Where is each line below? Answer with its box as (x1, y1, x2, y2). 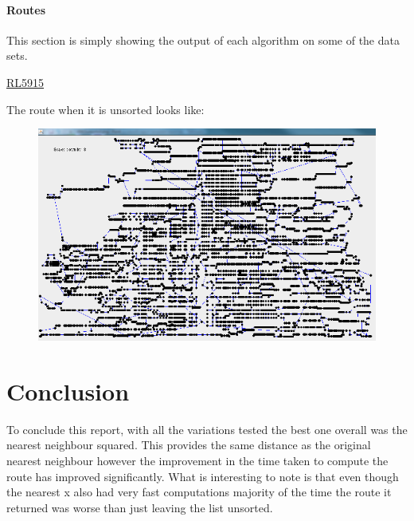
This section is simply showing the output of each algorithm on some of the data (6, 31, 400, 48)
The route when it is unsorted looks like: (6, 101, 205, 117)
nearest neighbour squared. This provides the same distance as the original (6, 436, 371, 453)
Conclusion (6, 374, 130, 407)
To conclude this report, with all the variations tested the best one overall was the (6, 420, 408, 437)
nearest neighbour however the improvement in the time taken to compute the (6, 452, 389, 468)
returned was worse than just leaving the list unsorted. (6, 499, 273, 515)
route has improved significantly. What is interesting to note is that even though (6, 468, 399, 484)
